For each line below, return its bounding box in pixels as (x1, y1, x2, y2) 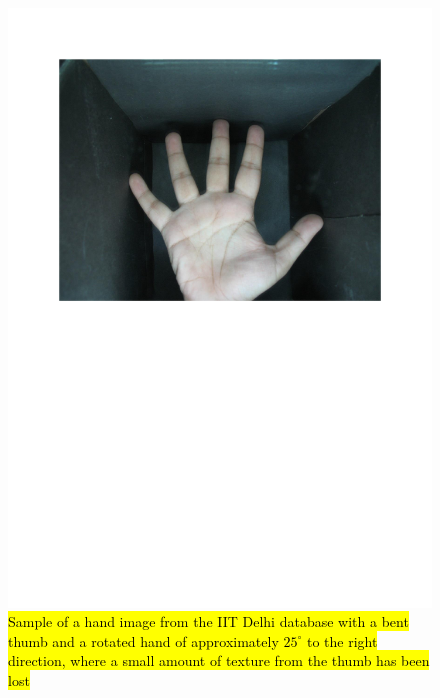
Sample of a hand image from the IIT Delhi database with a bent (8, 611, 409, 632)
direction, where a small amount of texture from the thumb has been (8, 650, 430, 671)
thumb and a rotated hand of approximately (8, 630, 279, 651)
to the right (306, 630, 378, 651)
